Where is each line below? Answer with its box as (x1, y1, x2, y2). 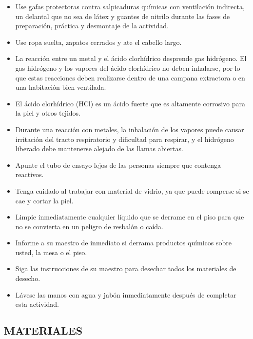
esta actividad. (15, 299, 59, 309)
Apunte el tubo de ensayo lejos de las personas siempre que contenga (15, 160, 221, 170)
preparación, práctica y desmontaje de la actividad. (15, 20, 169, 31)
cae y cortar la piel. (15, 195, 74, 205)
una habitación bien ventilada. (15, 82, 106, 92)
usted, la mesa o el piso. (15, 247, 87, 257)
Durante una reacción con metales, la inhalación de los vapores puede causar (15, 124, 244, 134)
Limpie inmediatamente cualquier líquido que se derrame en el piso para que (15, 212, 244, 222)
